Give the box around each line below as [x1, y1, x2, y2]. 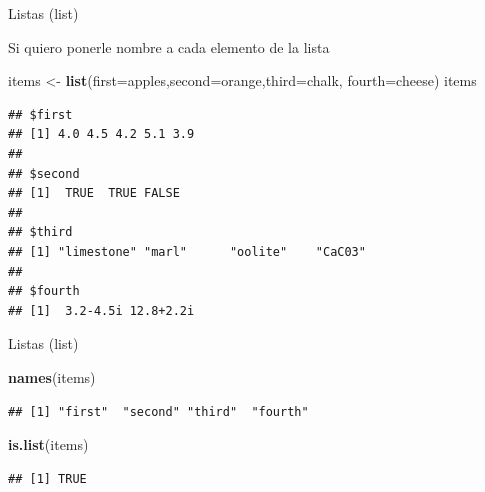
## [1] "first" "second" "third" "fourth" [8, 404, 309, 419]
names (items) [8, 366, 96, 387]
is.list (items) [8, 434, 89, 455]
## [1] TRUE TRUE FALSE [8, 186, 180, 201]
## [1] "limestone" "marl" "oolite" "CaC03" [8, 244, 366, 259]
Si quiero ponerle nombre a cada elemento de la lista [8, 36, 330, 57]
